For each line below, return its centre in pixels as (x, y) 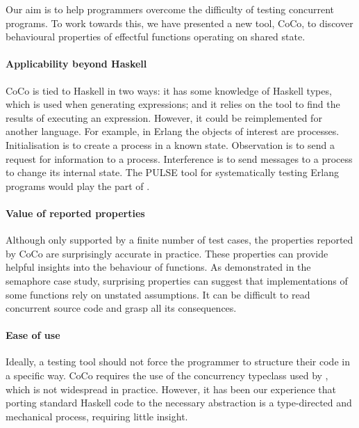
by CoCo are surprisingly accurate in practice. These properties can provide (167, 253)
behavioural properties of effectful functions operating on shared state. (156, 37)
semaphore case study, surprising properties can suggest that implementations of (177, 280)
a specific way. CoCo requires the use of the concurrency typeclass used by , (167, 375)
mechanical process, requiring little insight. (97, 416)
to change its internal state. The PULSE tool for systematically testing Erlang (173, 172)
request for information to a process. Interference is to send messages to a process (179, 158)
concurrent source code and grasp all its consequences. (121, 308)
